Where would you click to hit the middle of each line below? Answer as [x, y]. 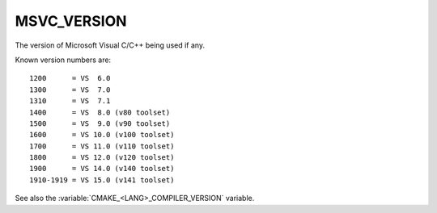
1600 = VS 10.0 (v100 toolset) [102, 135]
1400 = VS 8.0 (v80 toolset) [100, 112]
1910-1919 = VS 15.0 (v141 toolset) [102, 180]
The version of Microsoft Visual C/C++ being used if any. [110, 45]
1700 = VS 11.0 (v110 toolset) [102, 146]
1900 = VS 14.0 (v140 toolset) [102, 169]
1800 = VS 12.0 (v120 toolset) [102, 158]
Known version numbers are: [63, 60]
